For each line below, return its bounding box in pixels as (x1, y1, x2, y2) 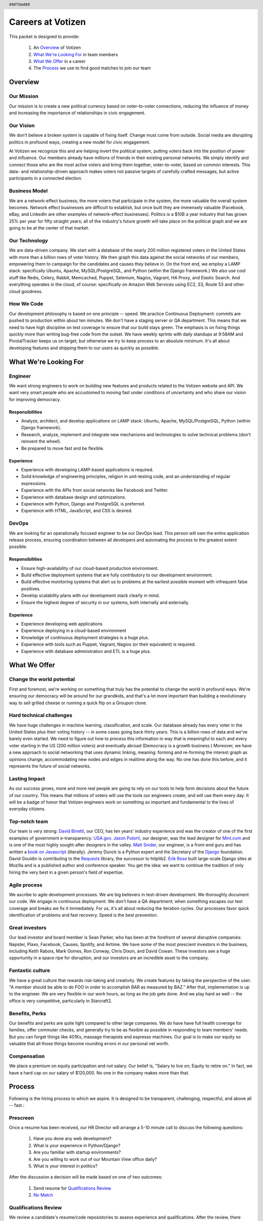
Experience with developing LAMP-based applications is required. (21, 467, 153, 473)
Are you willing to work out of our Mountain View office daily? (33, 1156, 157, 1162)
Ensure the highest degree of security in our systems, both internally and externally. (21, 599, 189, 605)
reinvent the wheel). (21, 439, 61, 444)
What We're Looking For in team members (33, 51, 118, 57)
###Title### (9, 2, 30, 7)
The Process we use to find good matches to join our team (33, 65, 151, 71)
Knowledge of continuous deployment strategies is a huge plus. (21, 634, 150, 640)
